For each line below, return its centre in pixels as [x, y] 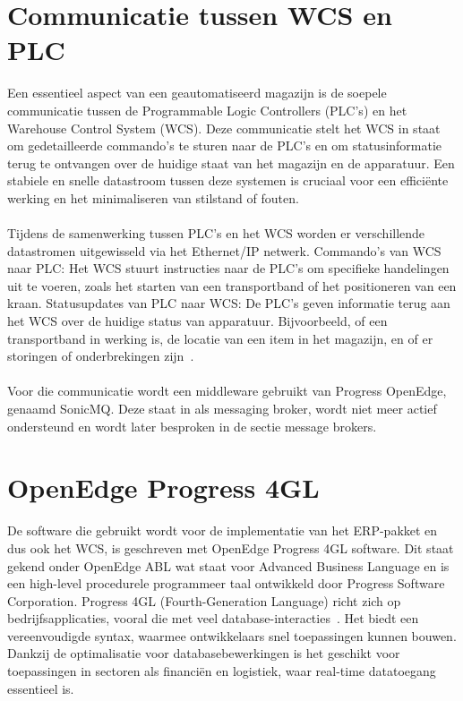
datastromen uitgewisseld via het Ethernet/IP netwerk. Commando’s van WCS [224, 250]
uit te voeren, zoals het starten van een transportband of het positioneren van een [232, 285]
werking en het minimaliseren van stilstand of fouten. [153, 197]
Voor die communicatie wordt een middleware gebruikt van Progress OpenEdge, [227, 391]
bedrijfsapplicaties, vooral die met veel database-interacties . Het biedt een [213, 618]
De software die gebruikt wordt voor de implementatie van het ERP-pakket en [223, 530]
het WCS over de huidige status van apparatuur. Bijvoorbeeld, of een [197, 321]
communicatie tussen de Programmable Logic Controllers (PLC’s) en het [207, 110]
